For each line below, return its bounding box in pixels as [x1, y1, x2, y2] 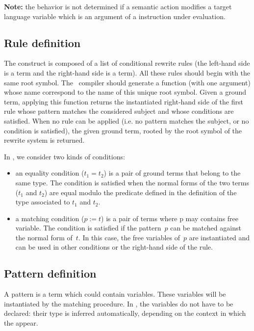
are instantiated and [189, 232, 250, 242]
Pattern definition [4, 266, 97, 281]
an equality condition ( [15, 168, 84, 178]
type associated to [15, 197, 70, 207]
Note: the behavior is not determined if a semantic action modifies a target [4, 1, 232, 11]
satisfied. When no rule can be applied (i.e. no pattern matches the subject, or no [4, 115, 249, 126]
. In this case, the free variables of [78, 232, 180, 242]
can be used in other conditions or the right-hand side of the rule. [15, 242, 213, 252]
